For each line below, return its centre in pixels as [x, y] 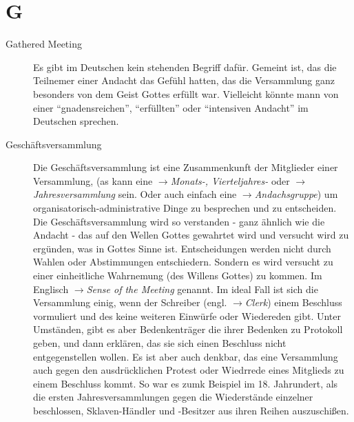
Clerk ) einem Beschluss [293, 302]
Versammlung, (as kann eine [93, 180]
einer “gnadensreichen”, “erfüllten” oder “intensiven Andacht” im [171, 107]
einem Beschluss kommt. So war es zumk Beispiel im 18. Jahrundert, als [186, 383]
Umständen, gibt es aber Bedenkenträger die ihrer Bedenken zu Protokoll [188, 329]
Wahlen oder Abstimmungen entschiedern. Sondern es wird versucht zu [183, 262]
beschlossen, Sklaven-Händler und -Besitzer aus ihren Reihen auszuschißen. [191, 410]
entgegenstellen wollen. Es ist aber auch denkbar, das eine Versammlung [186, 356]
